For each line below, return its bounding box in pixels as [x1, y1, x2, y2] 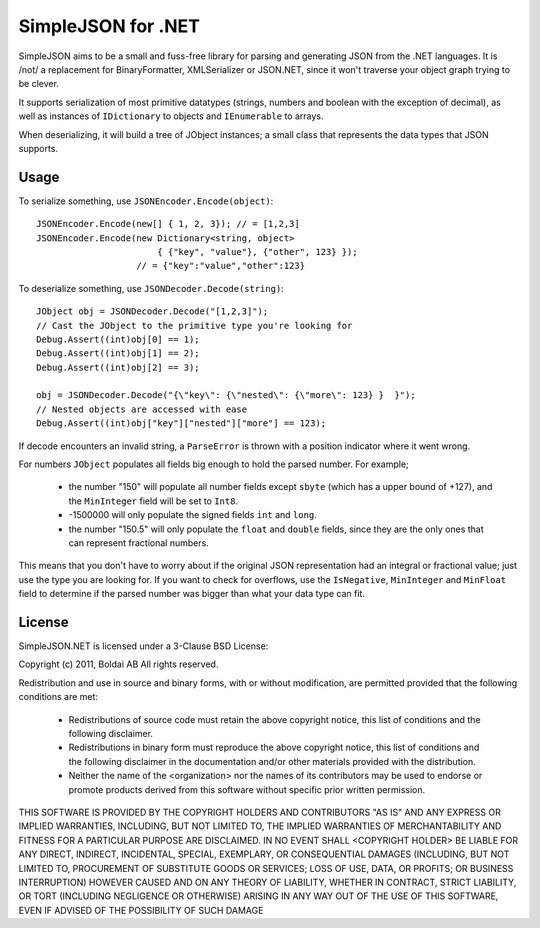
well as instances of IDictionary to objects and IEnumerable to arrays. [18, 110, 324, 122]
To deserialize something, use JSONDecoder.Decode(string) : [18, 282, 284, 294]
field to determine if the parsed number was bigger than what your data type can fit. [18, 588, 365, 600]
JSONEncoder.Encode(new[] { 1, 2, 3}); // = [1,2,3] [36, 218, 300, 230]
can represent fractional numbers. [68, 537, 209, 549]
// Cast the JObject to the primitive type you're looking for [36, 320, 353, 331]
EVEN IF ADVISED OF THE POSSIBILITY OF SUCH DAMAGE [18, 904, 264, 916]
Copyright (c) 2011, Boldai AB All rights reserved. [18, 658, 219, 670]
